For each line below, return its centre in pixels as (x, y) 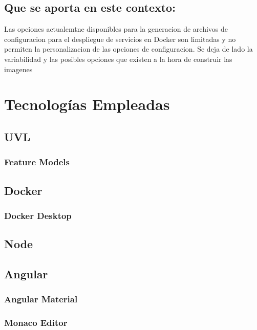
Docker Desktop (38, 215)
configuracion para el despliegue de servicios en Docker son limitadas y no (120, 39)
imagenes (18, 69)
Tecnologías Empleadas (87, 104)
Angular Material (41, 299)
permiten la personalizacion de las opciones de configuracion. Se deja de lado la (128, 49)
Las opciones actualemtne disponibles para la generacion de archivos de (116, 29)
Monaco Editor (36, 323)
